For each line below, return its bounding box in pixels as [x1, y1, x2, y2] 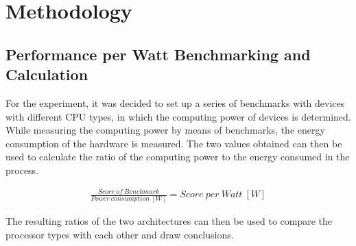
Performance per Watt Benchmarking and [5, 43, 311, 64]
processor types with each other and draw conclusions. [5, 227, 234, 242]
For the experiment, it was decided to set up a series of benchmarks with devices [5, 95, 345, 110]
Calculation [5, 64, 88, 85]
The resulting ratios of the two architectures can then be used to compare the [5, 214, 333, 228]
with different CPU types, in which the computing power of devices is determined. [5, 109, 351, 123]
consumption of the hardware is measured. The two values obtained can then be [5, 136, 342, 150]
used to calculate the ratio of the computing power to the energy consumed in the [5, 149, 350, 164]
